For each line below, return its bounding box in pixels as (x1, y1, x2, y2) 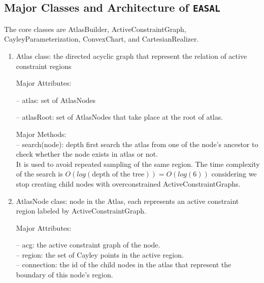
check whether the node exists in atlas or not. (16, 149, 158, 159)
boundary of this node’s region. (16, 269, 113, 280)
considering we (211, 168, 257, 179)
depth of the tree (92, 171, 145, 179)
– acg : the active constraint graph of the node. (16, 239, 160, 250)
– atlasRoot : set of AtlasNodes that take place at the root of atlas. (16, 112, 223, 122)
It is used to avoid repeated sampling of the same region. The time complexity (16, 158, 260, 169)
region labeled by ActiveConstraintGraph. (16, 205, 147, 216)
